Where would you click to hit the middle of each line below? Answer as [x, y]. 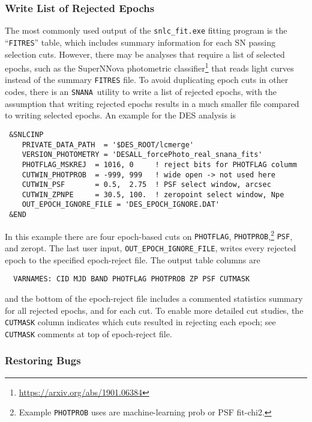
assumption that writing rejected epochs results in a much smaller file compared [152, 103]
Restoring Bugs [43, 360]
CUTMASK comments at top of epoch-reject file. [88, 333]
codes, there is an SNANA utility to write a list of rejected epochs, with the [141, 92]
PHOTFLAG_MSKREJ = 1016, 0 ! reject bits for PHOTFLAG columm [159, 164]
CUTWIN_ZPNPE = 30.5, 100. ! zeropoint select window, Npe [153, 194]
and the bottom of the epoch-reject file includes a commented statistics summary [154, 298]
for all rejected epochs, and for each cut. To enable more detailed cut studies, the [154, 310]
